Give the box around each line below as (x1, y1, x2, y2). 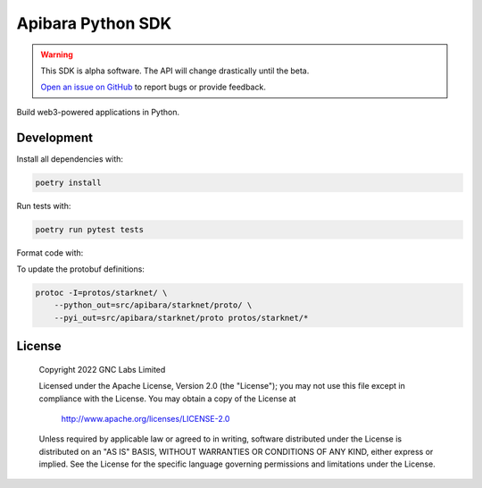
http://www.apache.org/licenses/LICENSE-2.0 (61, 413, 230, 424)
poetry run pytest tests (35, 224, 145, 234)
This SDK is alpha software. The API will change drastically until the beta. (40, 65, 310, 76)
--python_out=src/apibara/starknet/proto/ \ (54, 300, 253, 310)
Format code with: (16, 247, 84, 258)
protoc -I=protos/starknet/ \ (35, 287, 168, 298)
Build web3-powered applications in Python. (16, 106, 180, 117)
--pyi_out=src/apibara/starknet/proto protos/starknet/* (54, 313, 309, 323)
